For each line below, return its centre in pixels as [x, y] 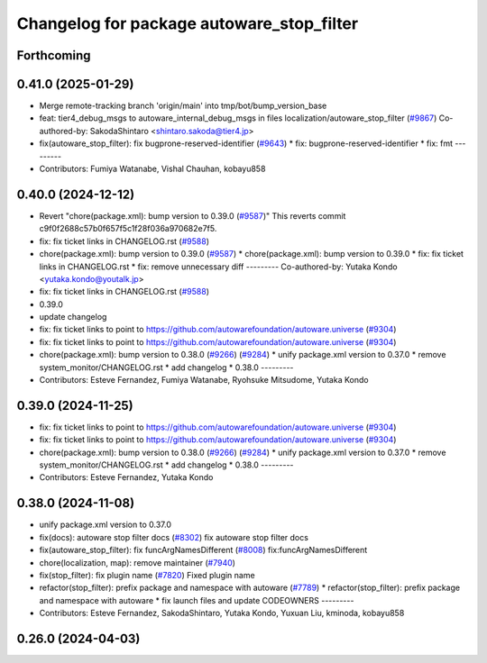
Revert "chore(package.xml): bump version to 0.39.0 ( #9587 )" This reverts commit [193, 215]
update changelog [73, 317]
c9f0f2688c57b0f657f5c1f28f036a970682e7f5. [128, 229]
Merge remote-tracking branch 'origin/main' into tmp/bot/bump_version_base [183, 106]
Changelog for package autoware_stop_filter [188, 23]
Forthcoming [54, 55]
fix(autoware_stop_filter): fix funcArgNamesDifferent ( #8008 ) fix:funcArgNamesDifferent [203, 550]
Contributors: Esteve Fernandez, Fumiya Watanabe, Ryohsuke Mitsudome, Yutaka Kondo [204, 380]
